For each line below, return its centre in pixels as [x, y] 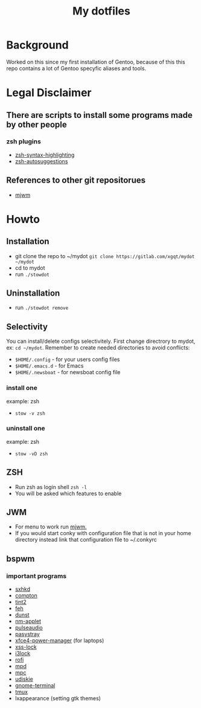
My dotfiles [101, 11]
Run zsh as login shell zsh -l [51, 487]
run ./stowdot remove [42, 308]
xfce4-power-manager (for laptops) [59, 641]
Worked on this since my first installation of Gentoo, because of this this [96, 62]
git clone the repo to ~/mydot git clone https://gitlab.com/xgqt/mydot [105, 256]
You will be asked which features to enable [68, 493]
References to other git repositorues [76, 180]
